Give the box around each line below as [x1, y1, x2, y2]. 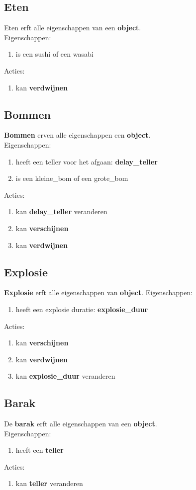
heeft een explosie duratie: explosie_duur [15, 304, 148, 314]
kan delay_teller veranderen [15, 206, 107, 217]
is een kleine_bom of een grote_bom [15, 173, 128, 183]
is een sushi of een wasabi [15, 49, 94, 59]
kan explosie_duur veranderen [15, 371, 115, 381]
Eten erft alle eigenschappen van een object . [4, 22, 141, 33]
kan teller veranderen [15, 478, 83, 489]
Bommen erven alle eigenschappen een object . [4, 130, 151, 140]
